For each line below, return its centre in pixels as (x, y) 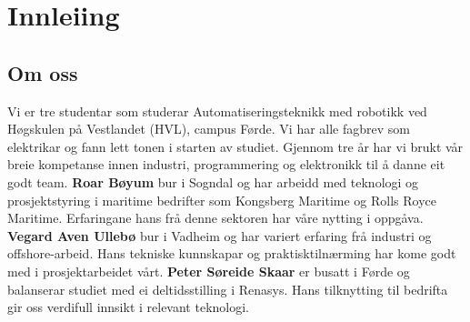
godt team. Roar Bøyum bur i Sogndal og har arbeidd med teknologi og (213, 181)
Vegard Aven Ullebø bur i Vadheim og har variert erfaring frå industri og (220, 235)
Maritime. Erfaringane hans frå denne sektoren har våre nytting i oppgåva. (215, 218)
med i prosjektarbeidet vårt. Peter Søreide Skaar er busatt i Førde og (209, 271)
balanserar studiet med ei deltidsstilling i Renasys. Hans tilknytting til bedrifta (228, 289)
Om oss (43, 72)
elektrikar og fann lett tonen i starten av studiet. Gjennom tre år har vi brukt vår (235, 146)
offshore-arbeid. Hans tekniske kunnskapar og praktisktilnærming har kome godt (232, 253)
